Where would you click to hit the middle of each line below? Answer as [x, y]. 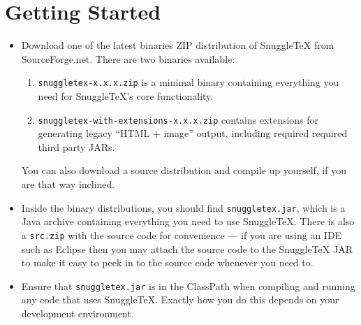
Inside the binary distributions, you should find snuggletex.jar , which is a [183, 207]
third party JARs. [76, 146]
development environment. [78, 313]
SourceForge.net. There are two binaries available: [128, 58]
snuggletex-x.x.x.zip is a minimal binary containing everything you [189, 82]
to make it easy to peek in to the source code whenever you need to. [167, 262]
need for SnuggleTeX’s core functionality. [126, 95]
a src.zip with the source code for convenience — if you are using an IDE [182, 234]
